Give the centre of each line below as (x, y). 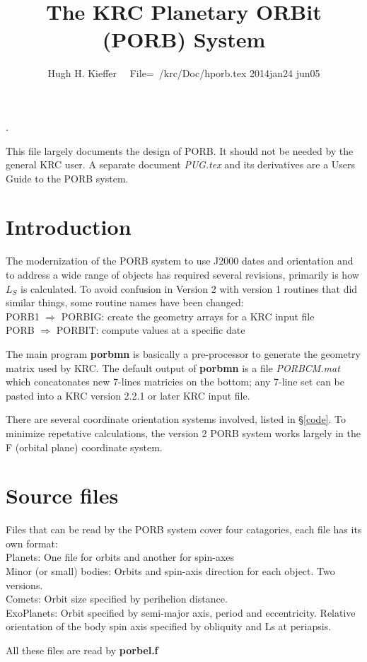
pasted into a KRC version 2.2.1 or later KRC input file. (128, 395)
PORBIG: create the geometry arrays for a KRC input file (188, 316)
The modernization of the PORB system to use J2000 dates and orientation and (180, 261)
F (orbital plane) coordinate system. (84, 447)
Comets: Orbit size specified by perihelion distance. (117, 599)
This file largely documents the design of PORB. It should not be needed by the (180, 150)
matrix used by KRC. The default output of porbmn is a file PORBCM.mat (173, 367)
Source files (62, 495)
